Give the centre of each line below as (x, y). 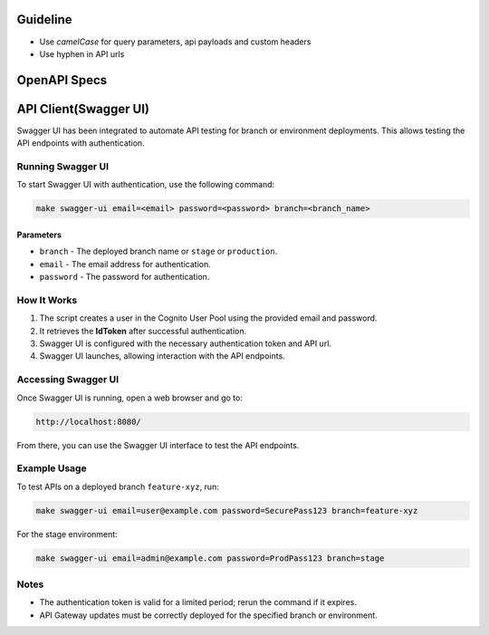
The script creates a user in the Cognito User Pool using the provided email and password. (208, 318)
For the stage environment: (67, 534)
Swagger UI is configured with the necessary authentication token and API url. (186, 343)
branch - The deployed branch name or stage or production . (158, 251)
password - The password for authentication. (125, 277)
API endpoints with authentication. (81, 143)
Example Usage (52, 468)
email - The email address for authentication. (125, 264)
